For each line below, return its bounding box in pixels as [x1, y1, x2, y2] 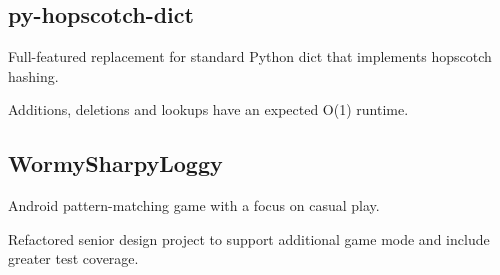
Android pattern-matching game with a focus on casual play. [8, 195, 380, 216]
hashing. [8, 65, 59, 86]
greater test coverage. [8, 248, 139, 269]
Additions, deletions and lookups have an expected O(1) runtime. [8, 99, 409, 120]
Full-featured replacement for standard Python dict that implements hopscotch [8, 46, 492, 67]
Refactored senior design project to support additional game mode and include [8, 228, 490, 249]
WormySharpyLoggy [8, 148, 223, 179]
